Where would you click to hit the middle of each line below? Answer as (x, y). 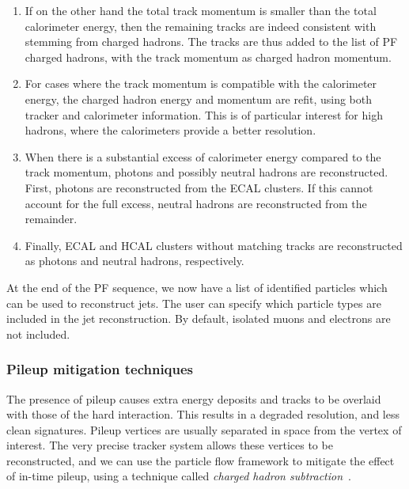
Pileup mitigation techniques (100, 369)
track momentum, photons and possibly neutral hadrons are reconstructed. (206, 172)
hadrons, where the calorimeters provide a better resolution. (170, 130)
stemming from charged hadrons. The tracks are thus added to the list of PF (211, 42)
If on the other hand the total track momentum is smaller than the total (201, 10)
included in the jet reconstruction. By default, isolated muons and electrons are (199, 318)
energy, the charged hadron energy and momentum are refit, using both (199, 99)
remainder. (51, 219)
